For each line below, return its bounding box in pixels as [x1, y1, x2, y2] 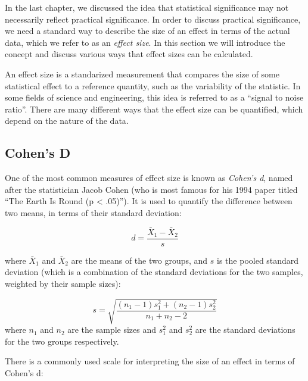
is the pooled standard [217, 254, 299, 266]
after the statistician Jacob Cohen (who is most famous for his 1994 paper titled [5, 183, 298, 195]
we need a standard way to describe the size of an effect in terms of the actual [5, 24, 290, 37]
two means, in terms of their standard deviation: [5, 206, 182, 218]
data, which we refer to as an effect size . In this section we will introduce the [5, 36, 285, 48]
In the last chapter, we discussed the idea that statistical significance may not [5, 1, 289, 13]
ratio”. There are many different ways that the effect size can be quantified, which [5, 102, 303, 115]
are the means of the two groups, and [71, 254, 208, 266]
